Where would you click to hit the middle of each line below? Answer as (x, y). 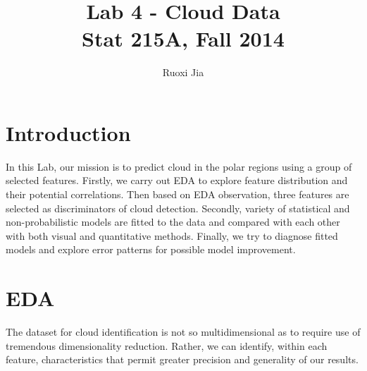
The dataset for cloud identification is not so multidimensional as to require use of (183, 332)
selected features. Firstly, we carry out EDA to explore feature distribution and (177, 180)
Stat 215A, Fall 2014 (183, 38)
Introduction (68, 132)
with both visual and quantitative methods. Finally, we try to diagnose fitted (172, 235)
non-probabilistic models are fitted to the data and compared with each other (173, 222)
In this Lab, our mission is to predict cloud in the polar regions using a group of (179, 166)
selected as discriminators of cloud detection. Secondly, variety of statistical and (178, 208)
